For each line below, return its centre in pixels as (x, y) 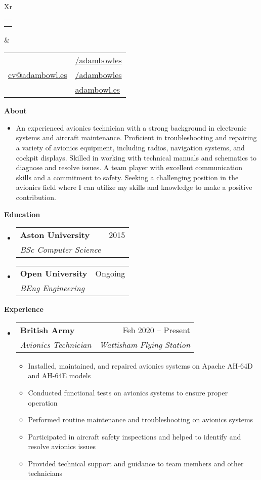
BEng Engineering (52, 288)
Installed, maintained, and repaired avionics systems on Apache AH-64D (140, 365)
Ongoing (110, 273)
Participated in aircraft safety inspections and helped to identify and (135, 436)
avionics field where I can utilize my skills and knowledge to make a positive (134, 187)
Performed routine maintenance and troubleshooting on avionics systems (141, 419)
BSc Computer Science (60, 250)
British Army (47, 330)
